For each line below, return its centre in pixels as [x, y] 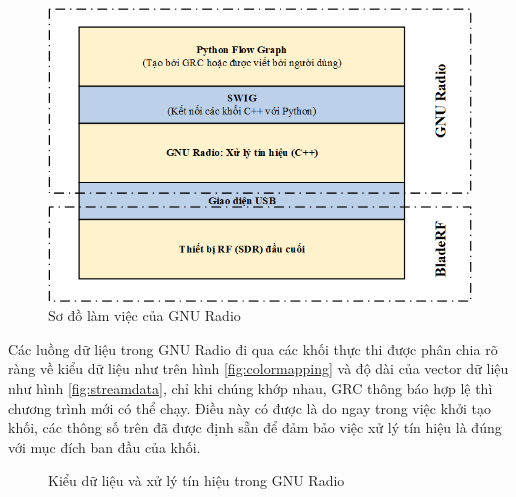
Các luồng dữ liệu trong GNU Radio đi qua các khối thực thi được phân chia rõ [253, 348]
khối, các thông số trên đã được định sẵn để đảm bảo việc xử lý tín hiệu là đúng [255, 427]
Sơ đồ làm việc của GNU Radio [144, 315]
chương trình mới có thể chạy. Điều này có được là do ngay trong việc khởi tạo [249, 407]
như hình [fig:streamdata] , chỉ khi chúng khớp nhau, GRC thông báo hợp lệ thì [250, 387]
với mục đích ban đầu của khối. [104, 446]
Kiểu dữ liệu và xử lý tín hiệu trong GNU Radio [196, 480]
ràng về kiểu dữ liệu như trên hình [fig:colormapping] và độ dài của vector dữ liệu [258, 368]
